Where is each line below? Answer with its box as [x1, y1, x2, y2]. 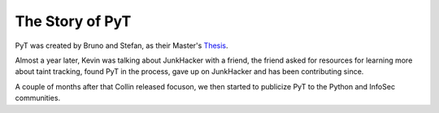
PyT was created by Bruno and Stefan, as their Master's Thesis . [15, 41, 228, 50]
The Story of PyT [15, 12, 132, 30]
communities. [15, 93, 61, 103]
